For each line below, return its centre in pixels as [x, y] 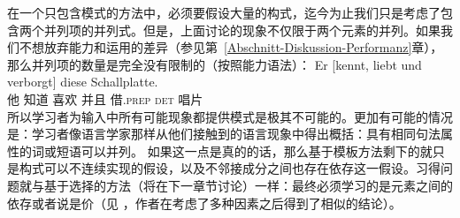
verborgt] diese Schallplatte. [83, 82]
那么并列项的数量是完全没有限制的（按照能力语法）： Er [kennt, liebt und [215, 64]
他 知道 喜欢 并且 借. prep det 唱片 [105, 98]
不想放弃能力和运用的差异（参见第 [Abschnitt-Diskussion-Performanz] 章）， [231, 47]
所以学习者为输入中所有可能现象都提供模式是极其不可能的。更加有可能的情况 [230, 116]
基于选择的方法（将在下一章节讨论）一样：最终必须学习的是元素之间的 [248, 185]
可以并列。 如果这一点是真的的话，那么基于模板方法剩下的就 [257, 150]
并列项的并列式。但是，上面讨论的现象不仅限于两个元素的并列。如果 [242, 30]
